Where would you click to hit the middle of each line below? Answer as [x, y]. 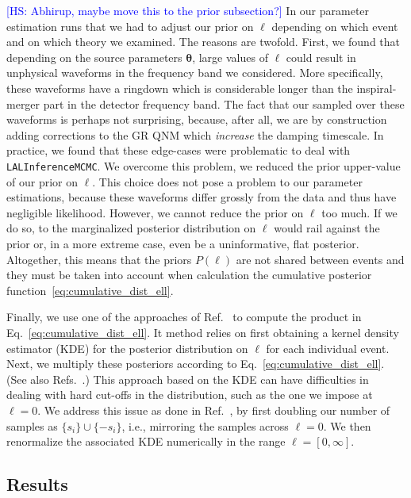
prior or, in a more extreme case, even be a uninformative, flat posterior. [183, 243]
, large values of [230, 57]
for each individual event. [328, 348]
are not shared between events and [320, 259]
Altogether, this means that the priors [99, 259]
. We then [347, 425]
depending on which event [335, 26]
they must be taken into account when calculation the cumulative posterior [189, 275]
